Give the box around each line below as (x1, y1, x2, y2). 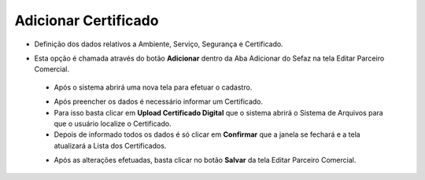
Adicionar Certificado (14, 12, 159, 29)
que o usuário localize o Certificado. (54, 119, 172, 128)
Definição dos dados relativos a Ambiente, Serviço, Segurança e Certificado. (34, 39, 283, 49)
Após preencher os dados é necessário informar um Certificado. (54, 97, 264, 106)
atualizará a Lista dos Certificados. (54, 141, 167, 150)
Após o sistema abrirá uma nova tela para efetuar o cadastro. (54, 83, 253, 92)
